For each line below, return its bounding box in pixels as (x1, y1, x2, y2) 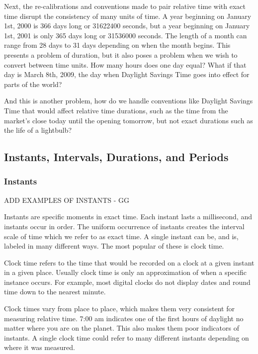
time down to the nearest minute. (4, 286, 106, 297)
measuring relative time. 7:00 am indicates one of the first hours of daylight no (4, 313, 244, 323)
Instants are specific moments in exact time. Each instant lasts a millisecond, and (4, 211, 252, 222)
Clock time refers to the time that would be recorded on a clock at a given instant (4, 257, 255, 267)
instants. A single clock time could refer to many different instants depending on (4, 332, 249, 343)
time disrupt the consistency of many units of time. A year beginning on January (4, 10, 252, 21)
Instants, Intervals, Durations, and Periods (4, 149, 229, 165)
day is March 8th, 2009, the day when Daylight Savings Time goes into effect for (4, 69, 250, 80)
